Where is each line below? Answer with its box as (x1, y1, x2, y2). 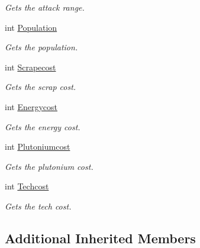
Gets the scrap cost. (5, 80, 76, 93)
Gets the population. (5, 41, 78, 53)
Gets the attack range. (5, 1, 85, 13)
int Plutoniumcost (5, 140, 70, 153)
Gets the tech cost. (5, 199, 72, 212)
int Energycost (5, 100, 57, 112)
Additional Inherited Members (5, 228, 196, 247)
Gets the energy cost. (5, 120, 80, 133)
